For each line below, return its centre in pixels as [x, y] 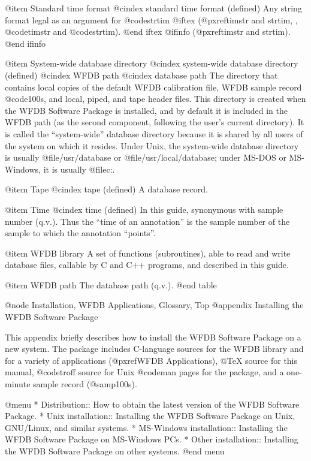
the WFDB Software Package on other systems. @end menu [115, 451]
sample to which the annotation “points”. [80, 233]
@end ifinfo [25, 43]
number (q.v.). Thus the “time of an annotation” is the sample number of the [147, 221]
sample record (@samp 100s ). [85, 384]
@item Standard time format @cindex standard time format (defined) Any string [153, 8]
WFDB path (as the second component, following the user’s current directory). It [155, 122]
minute [18, 384]
